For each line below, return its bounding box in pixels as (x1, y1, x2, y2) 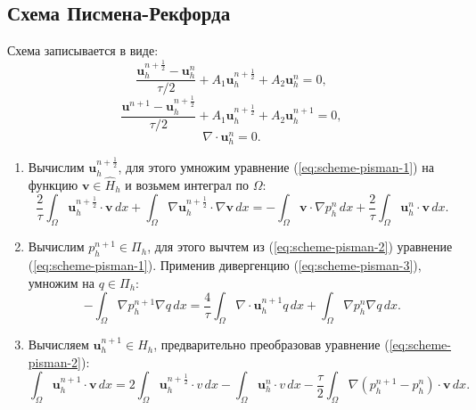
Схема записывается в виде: (7, 41, 159, 60)
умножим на (28, 273, 95, 291)
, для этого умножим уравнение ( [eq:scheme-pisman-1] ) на (118, 158, 434, 176)
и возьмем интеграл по (125, 175, 249, 193)
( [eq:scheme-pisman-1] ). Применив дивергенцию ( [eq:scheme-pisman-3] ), (28, 256, 422, 275)
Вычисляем (28, 335, 89, 354)
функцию (28, 175, 78, 193)
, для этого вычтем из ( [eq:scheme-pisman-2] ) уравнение (147, 237, 453, 256)
